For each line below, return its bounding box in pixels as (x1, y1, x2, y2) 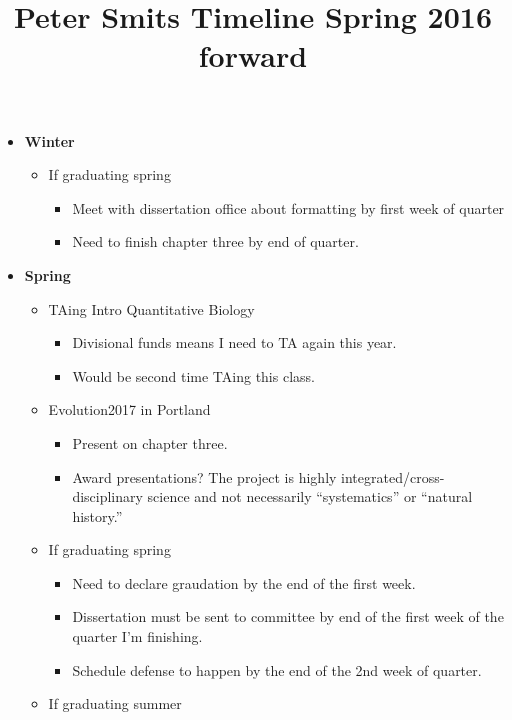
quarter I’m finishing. (72, 626, 203, 647)
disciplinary (72, 486, 143, 507)
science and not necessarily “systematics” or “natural (147, 486, 473, 507)
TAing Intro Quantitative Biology (48, 298, 255, 319)
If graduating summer (48, 693, 182, 714)
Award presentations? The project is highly (72, 466, 337, 487)
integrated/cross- (341, 466, 445, 487)
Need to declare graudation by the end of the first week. (72, 572, 416, 593)
